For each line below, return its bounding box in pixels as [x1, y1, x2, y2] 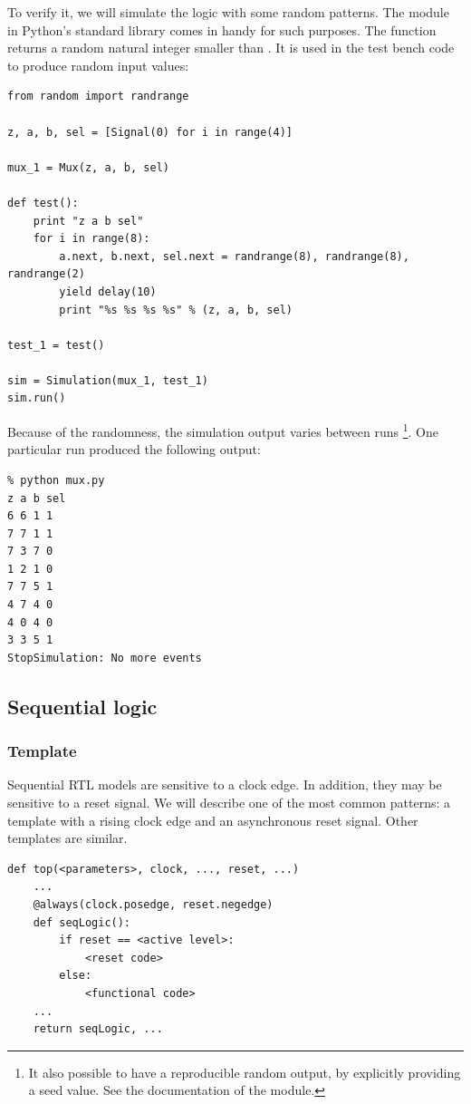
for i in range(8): [33, 232, 150, 246]
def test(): [7, 196, 79, 209]
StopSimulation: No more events [7, 651, 202, 664]
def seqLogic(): [33, 915, 131, 929]
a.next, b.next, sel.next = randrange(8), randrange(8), [59, 249, 409, 263]
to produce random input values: [7, 55, 189, 74]
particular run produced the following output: [7, 440, 261, 459]
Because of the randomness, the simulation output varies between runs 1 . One [7, 420, 438, 441]
